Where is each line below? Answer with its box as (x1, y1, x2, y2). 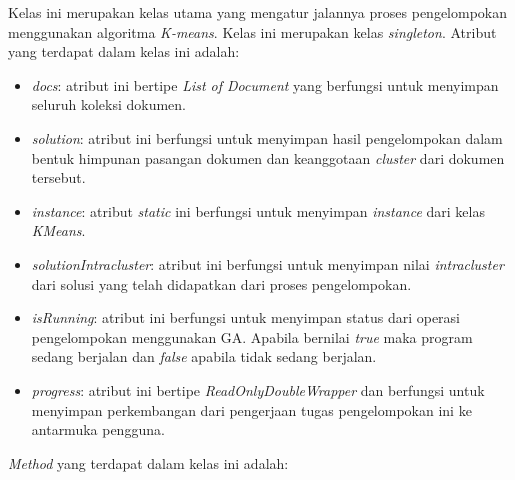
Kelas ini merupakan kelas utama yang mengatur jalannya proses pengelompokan (8, 2, 507, 22)
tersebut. (31, 167, 86, 188)
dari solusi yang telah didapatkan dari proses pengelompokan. (31, 273, 412, 294)
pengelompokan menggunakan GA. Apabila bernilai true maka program (31, 326, 473, 347)
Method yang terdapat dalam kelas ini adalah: (8, 452, 289, 473)
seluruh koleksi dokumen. (31, 94, 187, 115)
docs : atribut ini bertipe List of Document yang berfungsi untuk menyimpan (31, 74, 499, 95)
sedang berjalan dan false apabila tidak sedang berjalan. (31, 346, 377, 367)
